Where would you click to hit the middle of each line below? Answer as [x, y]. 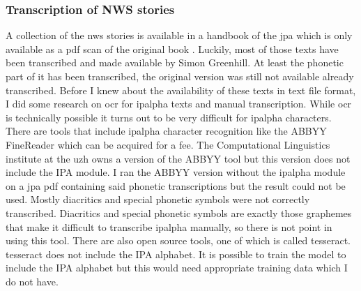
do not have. [32, 281]
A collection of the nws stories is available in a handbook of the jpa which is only [179, 35]
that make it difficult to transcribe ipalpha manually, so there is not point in [169, 226]
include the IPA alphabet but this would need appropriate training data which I [177, 268]
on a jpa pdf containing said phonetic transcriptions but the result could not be [176, 185]
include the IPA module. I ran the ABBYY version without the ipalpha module [176, 172]
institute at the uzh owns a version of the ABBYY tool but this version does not [178, 158]
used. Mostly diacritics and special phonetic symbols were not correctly [158, 199]
